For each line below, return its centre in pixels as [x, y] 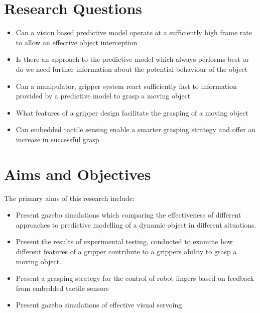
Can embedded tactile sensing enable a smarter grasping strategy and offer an [136, 129]
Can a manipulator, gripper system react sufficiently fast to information [126, 86]
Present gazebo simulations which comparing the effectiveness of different [128, 215]
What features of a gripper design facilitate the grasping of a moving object [132, 112]
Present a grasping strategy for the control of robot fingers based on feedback [135, 278]
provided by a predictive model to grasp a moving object [103, 96]
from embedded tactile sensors [62, 288]
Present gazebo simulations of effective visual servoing [99, 305]
